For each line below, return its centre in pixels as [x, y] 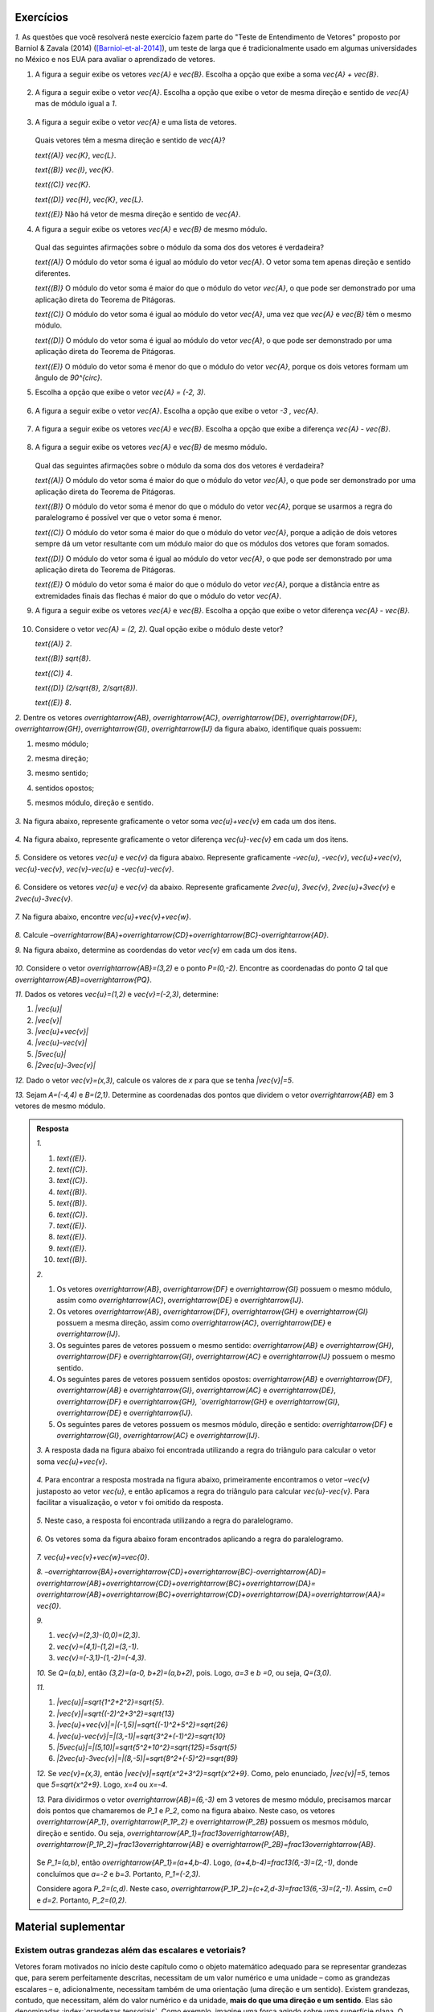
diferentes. [53, 273]
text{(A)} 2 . [53, 643]
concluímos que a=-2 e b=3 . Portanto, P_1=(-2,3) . [119, 1874]
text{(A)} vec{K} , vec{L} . [76, 155]
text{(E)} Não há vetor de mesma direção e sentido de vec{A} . [138, 214]
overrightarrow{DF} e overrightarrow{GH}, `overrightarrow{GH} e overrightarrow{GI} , [199, 1401]
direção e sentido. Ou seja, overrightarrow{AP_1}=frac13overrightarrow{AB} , [163, 1833]
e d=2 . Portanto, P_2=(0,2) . [82, 1900]
